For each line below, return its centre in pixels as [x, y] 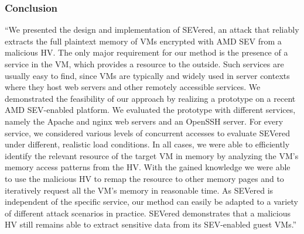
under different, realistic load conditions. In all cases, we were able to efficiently [147, 144]
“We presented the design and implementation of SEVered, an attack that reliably [152, 30]
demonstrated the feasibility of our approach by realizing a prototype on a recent [150, 98]
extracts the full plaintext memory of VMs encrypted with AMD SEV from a [143, 41]
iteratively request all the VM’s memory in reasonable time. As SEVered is [139, 190]
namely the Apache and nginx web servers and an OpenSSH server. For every [144, 121]
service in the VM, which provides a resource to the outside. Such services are [144, 64]
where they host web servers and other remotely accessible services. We [133, 87]
